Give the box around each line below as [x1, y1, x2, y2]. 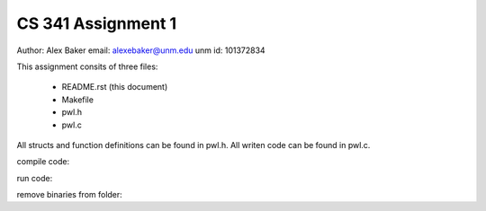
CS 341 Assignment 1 [16, 13, 177, 33]
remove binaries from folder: [16, 189, 123, 200]
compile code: [16, 156, 70, 167]
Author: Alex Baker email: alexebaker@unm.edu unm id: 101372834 [16, 45, 265, 56]
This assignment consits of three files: [16, 61, 158, 72]
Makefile [61, 94, 94, 105]
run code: [16, 172, 53, 183]
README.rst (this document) [61, 82, 168, 92]
